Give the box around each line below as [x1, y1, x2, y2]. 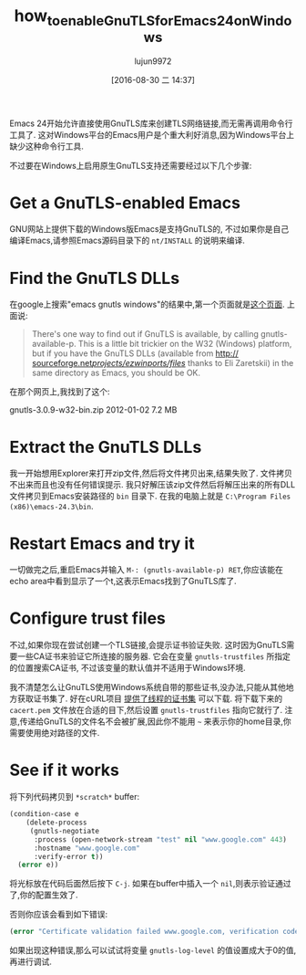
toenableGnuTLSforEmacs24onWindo [46, 11, 292, 29]
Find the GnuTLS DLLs [9, 267, 180, 288]
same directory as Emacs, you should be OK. [31, 367, 201, 379]
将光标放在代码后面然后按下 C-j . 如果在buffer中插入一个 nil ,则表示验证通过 [9, 878, 291, 889]
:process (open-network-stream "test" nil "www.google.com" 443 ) [33, 834, 287, 844]
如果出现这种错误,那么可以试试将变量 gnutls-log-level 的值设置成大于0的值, [9, 945, 297, 956]
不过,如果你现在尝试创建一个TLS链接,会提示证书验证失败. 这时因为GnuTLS [9, 640, 287, 651]
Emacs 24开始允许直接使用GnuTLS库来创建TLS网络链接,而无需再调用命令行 [9, 118, 293, 129]
